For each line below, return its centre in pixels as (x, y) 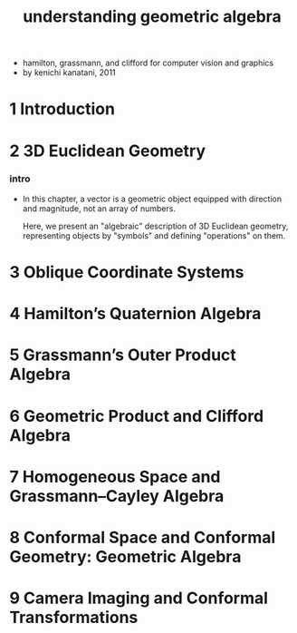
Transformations (74, 618)
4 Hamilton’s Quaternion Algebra (135, 314)
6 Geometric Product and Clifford (137, 416)
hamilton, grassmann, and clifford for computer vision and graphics (148, 63)
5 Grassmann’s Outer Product (123, 355)
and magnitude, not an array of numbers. (99, 208)
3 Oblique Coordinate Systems (127, 273)
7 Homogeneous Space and (115, 477)
